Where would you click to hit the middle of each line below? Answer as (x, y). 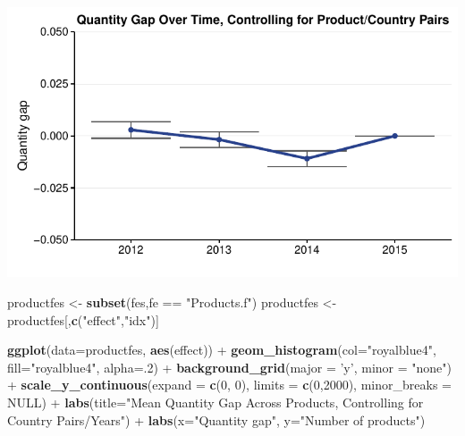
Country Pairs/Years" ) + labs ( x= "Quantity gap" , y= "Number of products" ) (216, 419)
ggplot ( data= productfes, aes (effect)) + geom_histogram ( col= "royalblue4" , (222, 350)
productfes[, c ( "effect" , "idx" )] (83, 319)
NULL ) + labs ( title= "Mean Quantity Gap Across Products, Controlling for (216, 402)
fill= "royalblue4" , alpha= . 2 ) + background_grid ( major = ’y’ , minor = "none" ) (229, 367)
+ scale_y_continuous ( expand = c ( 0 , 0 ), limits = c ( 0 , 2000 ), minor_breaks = (229, 385)
